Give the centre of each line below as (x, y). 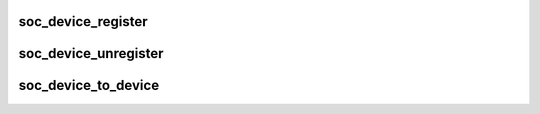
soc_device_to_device (89, 85)
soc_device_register (83, 21)
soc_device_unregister (91, 53)
